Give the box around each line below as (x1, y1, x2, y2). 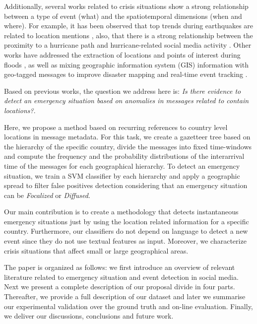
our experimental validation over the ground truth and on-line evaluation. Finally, (4, 301, 253, 311)
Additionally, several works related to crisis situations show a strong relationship (4, 1, 249, 11)
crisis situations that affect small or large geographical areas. (4, 245, 189, 256)
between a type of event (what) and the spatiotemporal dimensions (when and (4, 10, 242, 21)
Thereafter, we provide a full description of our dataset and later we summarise (4, 291, 246, 302)
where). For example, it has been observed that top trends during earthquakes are (4, 20, 254, 31)
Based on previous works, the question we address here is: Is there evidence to (4, 85, 241, 96)
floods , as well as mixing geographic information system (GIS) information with (4, 59, 249, 69)
